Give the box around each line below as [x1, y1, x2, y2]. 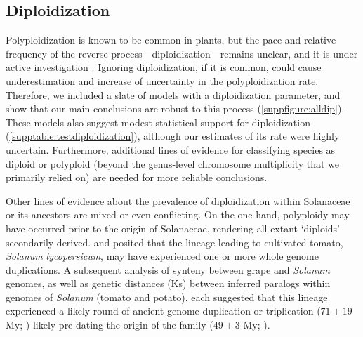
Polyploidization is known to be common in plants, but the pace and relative [6, 32, 336, 47]
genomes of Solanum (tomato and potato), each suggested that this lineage [6, 289, 328, 304]
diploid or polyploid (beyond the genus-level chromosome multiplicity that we [6, 156, 340, 171]
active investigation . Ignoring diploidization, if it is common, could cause [6, 60, 322, 74]
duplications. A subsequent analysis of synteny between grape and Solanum [6, 262, 330, 277]
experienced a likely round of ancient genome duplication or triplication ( [6, 303, 321, 318]
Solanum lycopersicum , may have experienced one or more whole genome [6, 249, 319, 263]
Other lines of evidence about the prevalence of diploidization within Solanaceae [6, 193, 350, 208]
